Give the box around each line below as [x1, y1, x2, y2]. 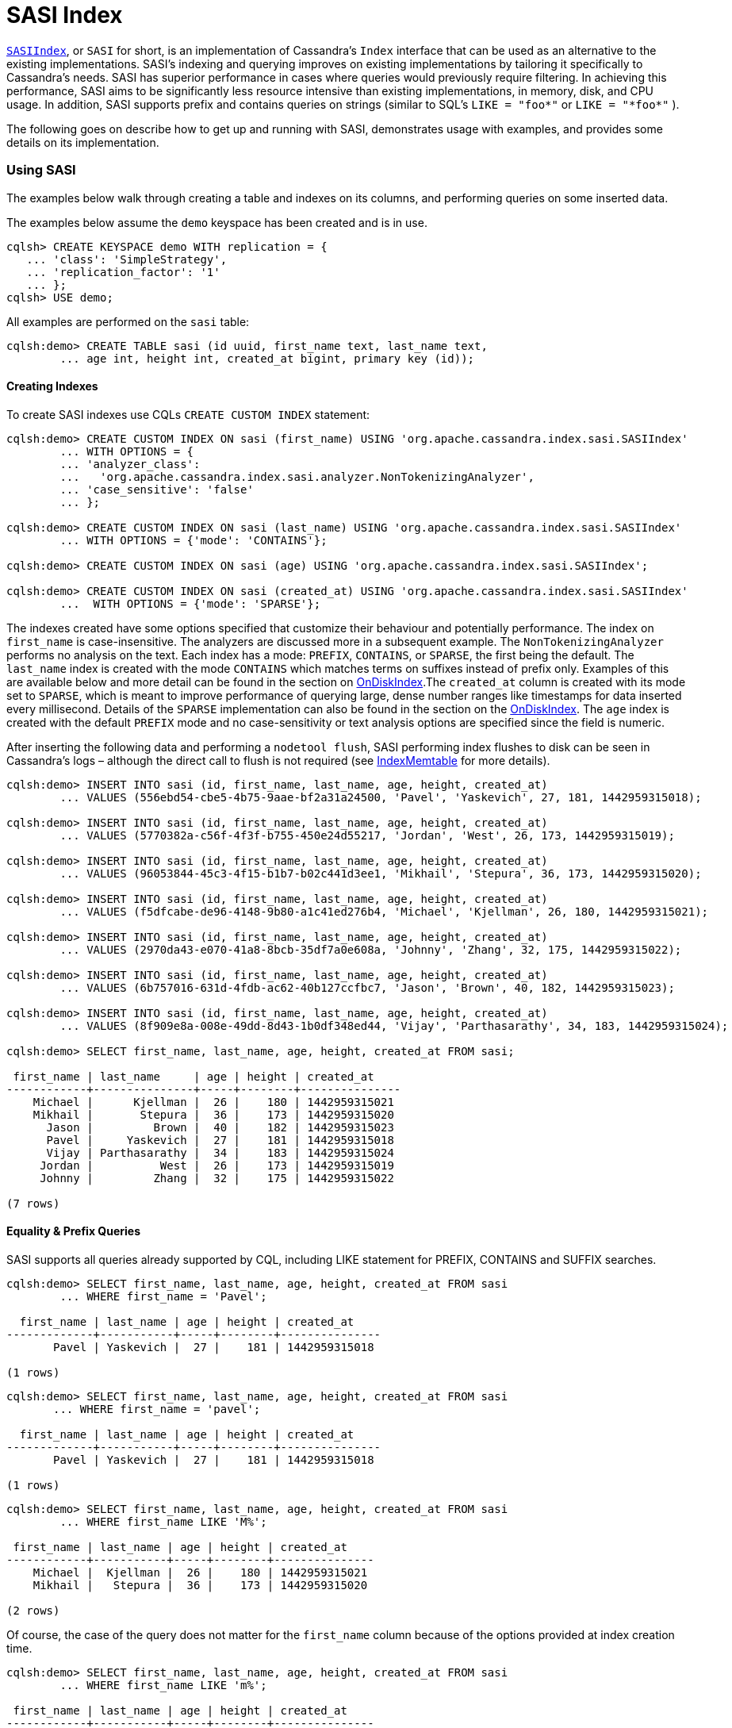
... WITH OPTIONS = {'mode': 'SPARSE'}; [59, 597, 321, 610]
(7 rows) [6, 1196, 60, 1210]
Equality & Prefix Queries [6, 1224, 141, 1238]
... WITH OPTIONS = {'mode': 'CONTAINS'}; [59, 533, 328, 547]
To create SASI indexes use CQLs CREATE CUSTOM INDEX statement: [6, 407, 370, 421]
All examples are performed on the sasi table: [6, 314, 250, 328]
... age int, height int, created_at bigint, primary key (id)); [59, 351, 475, 365]
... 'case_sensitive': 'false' [59, 482, 254, 496]
